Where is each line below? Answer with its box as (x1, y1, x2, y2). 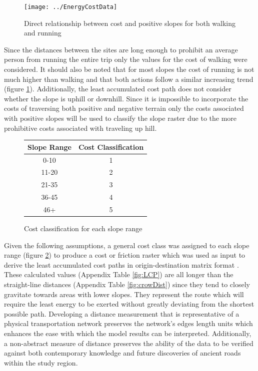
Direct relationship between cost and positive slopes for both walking (24, 17, 236, 28)
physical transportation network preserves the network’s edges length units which (4, 318, 253, 329)
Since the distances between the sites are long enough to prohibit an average (4, 44, 238, 54)
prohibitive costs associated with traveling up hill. (4, 122, 157, 133)
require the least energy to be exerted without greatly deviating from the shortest (4, 299, 254, 309)
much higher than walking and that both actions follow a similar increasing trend (4, 73, 253, 84)
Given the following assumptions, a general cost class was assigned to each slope (4, 240, 249, 250)
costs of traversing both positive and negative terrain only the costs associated (4, 103, 244, 113)
